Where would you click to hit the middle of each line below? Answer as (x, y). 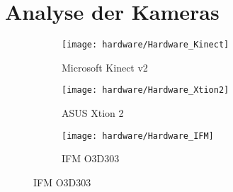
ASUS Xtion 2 (93, 113)
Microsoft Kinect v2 (105, 67)
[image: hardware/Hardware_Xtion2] (146, 90)
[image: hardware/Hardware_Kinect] (146, 45)
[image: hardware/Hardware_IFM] (138, 136)
